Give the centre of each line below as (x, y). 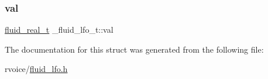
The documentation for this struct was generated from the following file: (134, 49)
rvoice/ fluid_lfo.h (36, 69)
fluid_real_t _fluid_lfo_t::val (59, 30)
